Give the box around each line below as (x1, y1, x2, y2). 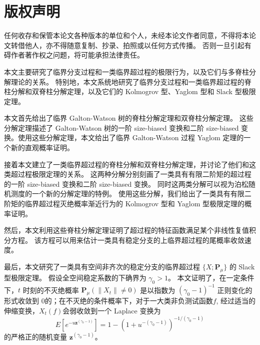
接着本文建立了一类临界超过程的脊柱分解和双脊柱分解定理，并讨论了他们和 (4, 159, 249, 169)
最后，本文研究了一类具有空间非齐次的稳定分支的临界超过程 (4, 261, 200, 271)
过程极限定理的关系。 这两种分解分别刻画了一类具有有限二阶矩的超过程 (17, 169, 251, 179)
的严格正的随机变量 (4, 331, 67, 341)
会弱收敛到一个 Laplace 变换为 (62, 305, 161, 315)
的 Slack (229, 261, 255, 271)
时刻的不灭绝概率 (22, 284, 79, 295)
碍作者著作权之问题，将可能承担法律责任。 (4, 50, 144, 60)
